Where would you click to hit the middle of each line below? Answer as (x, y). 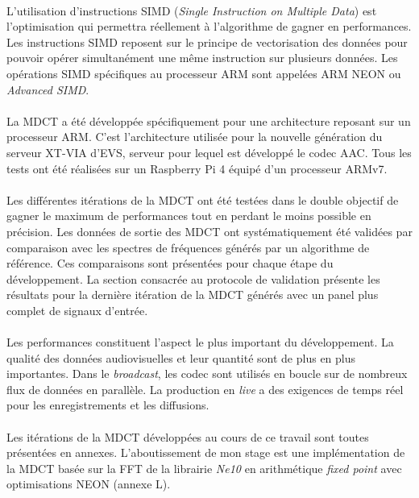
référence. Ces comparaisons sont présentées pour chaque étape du (170, 263)
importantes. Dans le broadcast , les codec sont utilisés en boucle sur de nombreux (207, 373)
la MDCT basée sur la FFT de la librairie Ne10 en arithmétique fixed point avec (204, 468)
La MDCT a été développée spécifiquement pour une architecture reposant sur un (209, 120)
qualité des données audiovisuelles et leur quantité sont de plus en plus (181, 357)
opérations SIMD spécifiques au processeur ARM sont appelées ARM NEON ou (204, 73)
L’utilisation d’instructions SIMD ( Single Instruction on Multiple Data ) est (192, 10)
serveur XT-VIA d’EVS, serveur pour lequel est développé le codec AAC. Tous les (209, 152)
